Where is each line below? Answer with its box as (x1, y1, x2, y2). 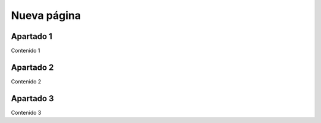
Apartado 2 (11, 62, 54, 72)
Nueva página (11, 9, 81, 22)
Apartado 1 (11, 31, 53, 41)
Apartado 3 (11, 93, 54, 103)
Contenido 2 (11, 77, 42, 85)
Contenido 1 (11, 47, 40, 54)
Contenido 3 (11, 109, 42, 116)
